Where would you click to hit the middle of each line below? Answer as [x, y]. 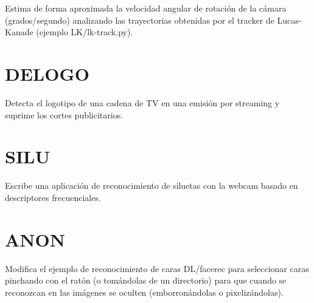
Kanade [19, 32]
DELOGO [47, 73]
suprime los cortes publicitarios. [64, 114]
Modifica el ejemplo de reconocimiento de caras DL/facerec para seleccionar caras [157, 268]
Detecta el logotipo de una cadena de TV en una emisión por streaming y [142, 102]
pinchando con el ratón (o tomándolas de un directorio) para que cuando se [146, 280]
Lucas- [289, 20]
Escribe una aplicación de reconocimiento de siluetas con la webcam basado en [152, 186]
